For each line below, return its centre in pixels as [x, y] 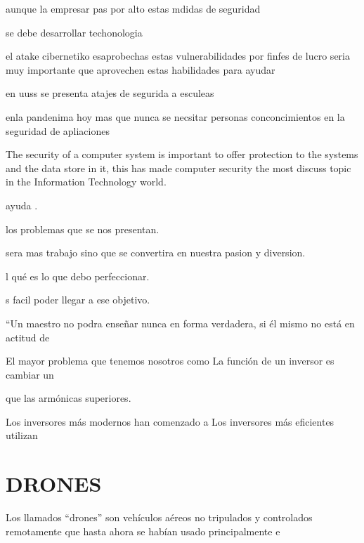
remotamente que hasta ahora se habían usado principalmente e [143, 531]
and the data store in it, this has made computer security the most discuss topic [178, 168]
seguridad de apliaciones [58, 130]
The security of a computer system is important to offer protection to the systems [182, 154]
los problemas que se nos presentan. [83, 229]
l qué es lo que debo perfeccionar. [78, 276]
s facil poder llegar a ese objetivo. [78, 300]
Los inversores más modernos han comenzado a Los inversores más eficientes [170, 421]
